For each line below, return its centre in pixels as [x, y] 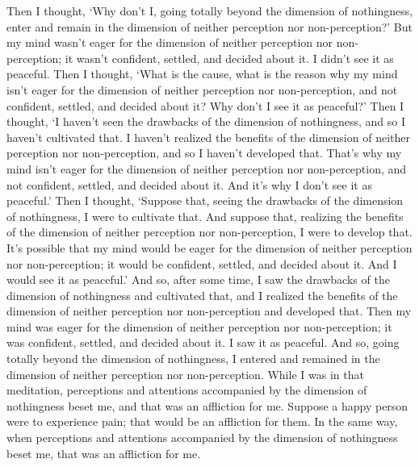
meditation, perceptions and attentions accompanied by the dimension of [187, 390]
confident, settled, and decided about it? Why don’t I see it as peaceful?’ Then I [205, 105]
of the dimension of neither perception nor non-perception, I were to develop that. [209, 232]
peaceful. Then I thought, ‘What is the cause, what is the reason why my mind [202, 74]
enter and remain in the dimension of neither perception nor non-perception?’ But [209, 26]
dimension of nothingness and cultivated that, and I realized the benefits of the [202, 295]
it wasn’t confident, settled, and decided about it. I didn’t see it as [229, 58]
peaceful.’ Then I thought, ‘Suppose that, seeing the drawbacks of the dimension [205, 200]
